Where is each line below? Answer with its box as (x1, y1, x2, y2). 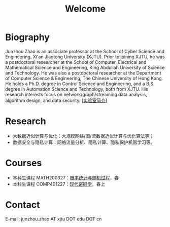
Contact (5, 199, 40, 210)
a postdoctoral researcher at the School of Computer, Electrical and (5, 59, 147, 65)
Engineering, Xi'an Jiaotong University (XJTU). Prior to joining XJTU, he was (5, 54, 165, 60)
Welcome (65, 3, 106, 15)
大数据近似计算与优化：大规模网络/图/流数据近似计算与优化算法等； (12, 133, 154, 139)
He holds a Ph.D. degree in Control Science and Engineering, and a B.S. (5, 81, 155, 87)
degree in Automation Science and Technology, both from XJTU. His (5, 86, 149, 92)
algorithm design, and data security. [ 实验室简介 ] (5, 97, 108, 103)
